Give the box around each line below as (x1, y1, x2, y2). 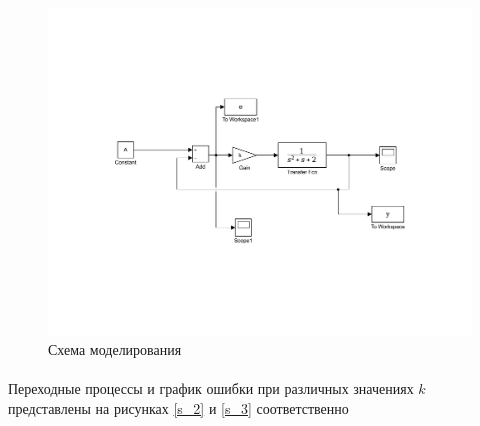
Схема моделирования (48, 339, 182, 360)
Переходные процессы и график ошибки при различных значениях (8, 378, 414, 399)
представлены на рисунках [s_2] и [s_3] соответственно (8, 397, 349, 418)
